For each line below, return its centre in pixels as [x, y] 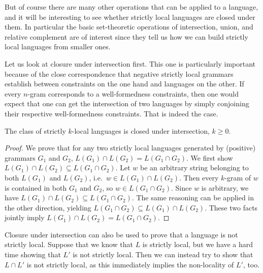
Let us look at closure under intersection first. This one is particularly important [130, 63]
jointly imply [25, 217]
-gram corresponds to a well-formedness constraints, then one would [133, 93]
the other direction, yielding [48, 207]
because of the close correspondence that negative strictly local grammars [119, 73]
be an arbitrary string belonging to [194, 168]
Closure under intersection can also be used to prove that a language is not [121, 234]
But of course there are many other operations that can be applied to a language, [131, 7]
